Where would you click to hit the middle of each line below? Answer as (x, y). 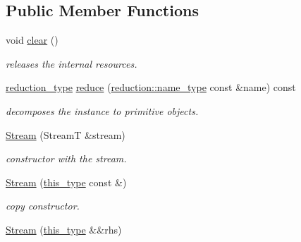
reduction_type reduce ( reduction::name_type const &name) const (151, 87)
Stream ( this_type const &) (66, 182)
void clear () (32, 40)
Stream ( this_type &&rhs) (64, 229)
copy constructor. (43, 206)
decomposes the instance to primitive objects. (102, 110)
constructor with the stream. (66, 158)
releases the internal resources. (72, 63)
